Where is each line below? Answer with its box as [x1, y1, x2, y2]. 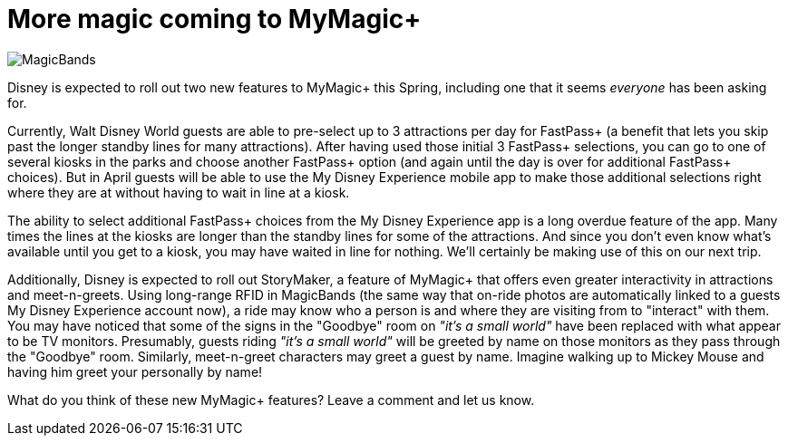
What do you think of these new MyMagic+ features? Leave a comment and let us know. [7, 391, 535, 408]
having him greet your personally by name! [7, 363, 263, 380]
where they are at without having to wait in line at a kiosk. [7, 184, 350, 200]
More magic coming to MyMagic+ [7, 4, 422, 34]
